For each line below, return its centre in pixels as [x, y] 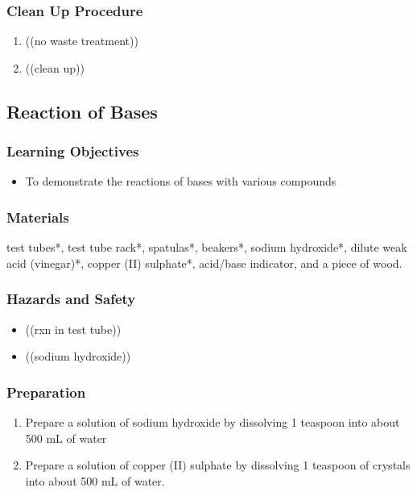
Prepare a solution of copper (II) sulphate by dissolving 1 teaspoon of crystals [218, 465]
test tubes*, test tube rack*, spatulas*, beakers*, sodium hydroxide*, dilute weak [207, 247]
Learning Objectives [73, 151]
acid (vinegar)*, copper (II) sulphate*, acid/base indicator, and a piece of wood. [204, 263]
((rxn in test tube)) [73, 329]
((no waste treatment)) [82, 41]
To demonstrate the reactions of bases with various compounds [181, 181]
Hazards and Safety [71, 299]
